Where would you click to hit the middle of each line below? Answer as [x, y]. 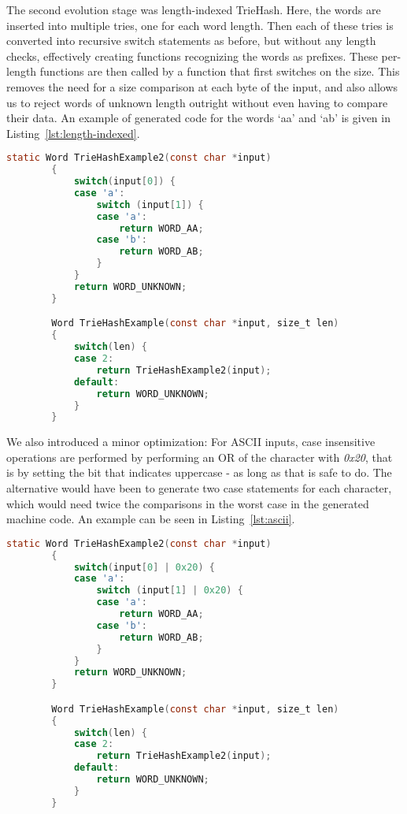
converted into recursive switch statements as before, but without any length [191, 41]
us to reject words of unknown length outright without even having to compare [197, 102]
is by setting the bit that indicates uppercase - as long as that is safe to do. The [199, 472]
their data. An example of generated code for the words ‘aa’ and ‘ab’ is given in [198, 118]
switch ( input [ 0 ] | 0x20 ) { [144, 567]
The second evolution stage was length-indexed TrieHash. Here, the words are [194, 9]
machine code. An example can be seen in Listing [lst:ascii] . [151, 519]
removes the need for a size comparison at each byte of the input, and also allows [202, 86]
